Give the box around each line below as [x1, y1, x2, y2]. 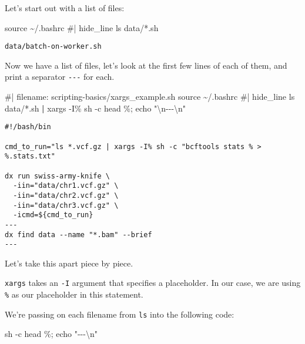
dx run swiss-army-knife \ [5, 171, 110, 180]
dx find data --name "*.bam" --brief [5, 230, 152, 239]
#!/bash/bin [5, 123, 51, 131]
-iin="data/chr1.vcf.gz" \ [13, 181, 119, 190]
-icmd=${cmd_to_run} [13, 211, 93, 220]
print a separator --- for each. [5, 70, 115, 83]
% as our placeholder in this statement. [5, 288, 143, 301]
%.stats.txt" [5, 152, 55, 161]
